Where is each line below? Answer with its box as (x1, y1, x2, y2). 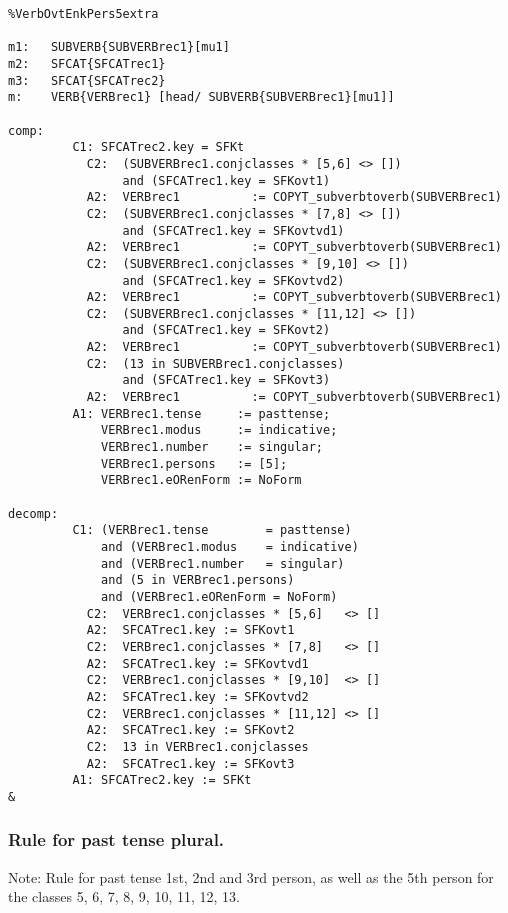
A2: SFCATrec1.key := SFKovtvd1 (86, 656, 309, 671)
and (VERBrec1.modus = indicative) (101, 540, 359, 554)
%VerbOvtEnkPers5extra (8, 7, 159, 21)
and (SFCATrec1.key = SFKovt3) (122, 373, 331, 388)
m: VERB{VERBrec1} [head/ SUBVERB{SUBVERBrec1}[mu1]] (8, 90, 395, 105)
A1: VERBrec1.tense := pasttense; (72, 406, 331, 421)
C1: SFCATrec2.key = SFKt (72, 140, 245, 155)
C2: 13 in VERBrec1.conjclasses (86, 739, 309, 754)
